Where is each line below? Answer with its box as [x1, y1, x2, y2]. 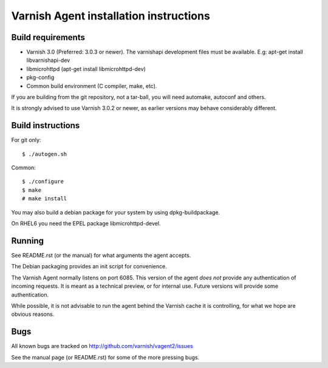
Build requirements [11, 32, 85, 43]
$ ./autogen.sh [22, 151, 67, 157]
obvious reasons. [11, 310, 55, 318]
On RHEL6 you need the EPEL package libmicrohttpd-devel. [11, 220, 161, 227]
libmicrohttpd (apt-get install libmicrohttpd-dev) [26, 65, 146, 72]
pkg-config [26, 73, 55, 81]
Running [11, 236, 44, 246]
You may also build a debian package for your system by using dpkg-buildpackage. [11, 208, 220, 216]
